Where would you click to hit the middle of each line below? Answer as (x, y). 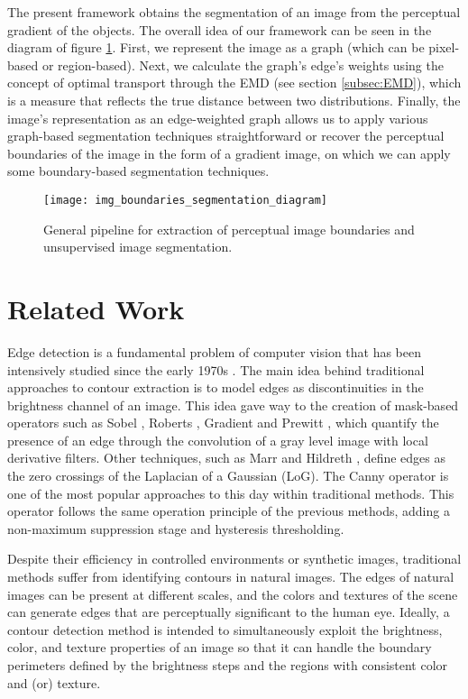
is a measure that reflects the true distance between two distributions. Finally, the (234, 100)
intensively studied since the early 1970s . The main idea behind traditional (216, 369)
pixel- (444, 47)
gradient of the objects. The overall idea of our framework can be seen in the (220, 29)
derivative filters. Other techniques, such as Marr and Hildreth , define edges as (227, 458)
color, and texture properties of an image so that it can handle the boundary (220, 647)
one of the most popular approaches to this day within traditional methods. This (231, 493)
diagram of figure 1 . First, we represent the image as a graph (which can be (216, 47)
